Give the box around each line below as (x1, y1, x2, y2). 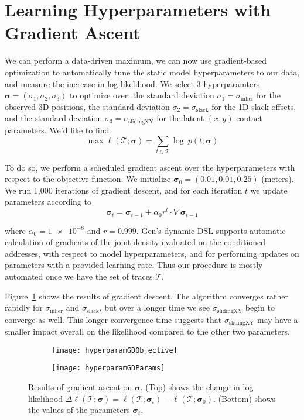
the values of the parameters (28, 404, 130, 416)
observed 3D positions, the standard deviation (5, 100, 170, 112)
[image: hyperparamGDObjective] (52, 346, 177, 354)
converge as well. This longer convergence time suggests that (5, 313, 222, 325)
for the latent (156, 112, 204, 124)
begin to (245, 301, 275, 314)
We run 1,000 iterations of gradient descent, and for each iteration (5, 184, 242, 196)
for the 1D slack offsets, (211, 100, 296, 112)
